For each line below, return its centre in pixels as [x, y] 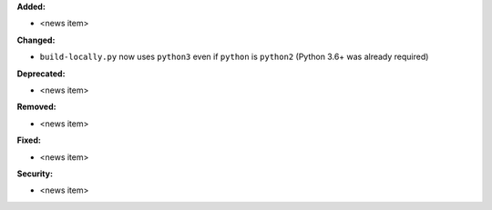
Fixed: [29, 140]
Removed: [36, 107]
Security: [35, 174]
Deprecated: [41, 74]
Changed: [36, 40]
